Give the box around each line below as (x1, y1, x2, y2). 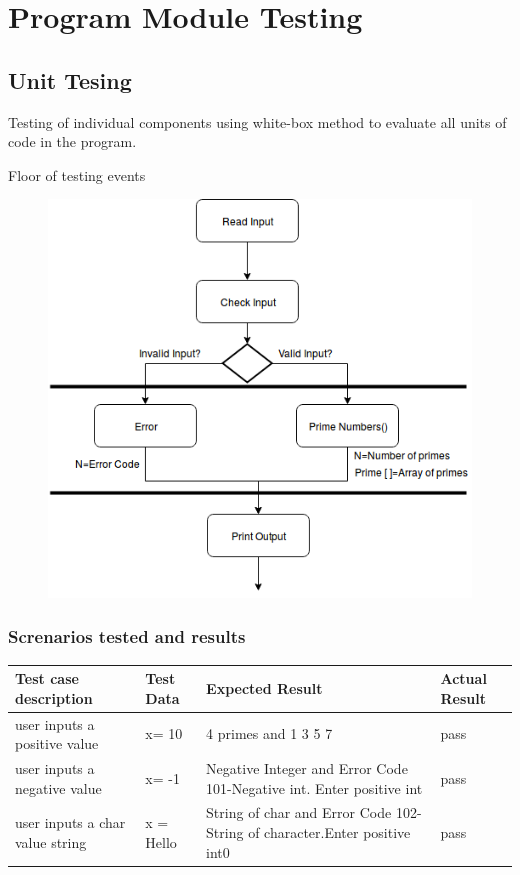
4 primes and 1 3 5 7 (206, 723, 333, 744)
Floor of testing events (8, 164, 146, 185)
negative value (15, 777, 102, 798)
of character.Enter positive (248, 822, 411, 843)
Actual (440, 668, 487, 689)
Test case (15, 668, 79, 689)
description (15, 687, 93, 708)
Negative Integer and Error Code (206, 758, 408, 779)
